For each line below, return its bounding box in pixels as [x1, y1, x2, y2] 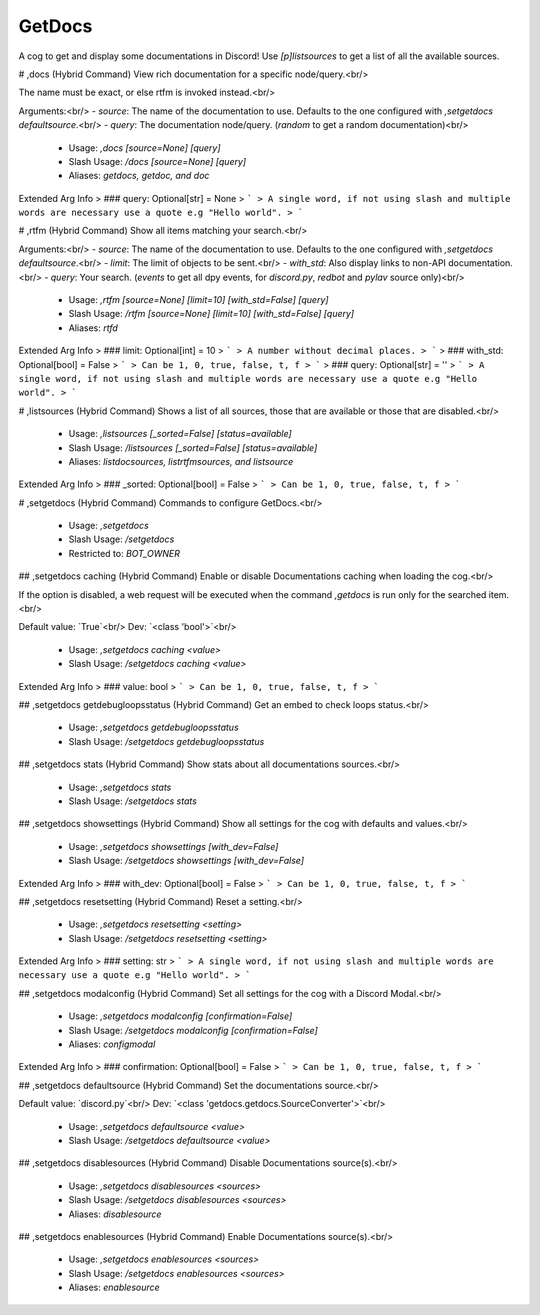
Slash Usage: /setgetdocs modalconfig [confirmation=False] [68, 1024, 319, 1036]
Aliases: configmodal [68, 1038, 156, 1050]
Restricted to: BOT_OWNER [68, 547, 180, 559]
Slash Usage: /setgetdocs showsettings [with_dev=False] [68, 855, 305, 867]
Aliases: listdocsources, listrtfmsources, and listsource [68, 455, 294, 467]
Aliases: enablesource [68, 1281, 160, 1294]
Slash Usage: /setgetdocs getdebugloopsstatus [68, 735, 265, 747]
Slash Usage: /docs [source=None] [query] [68, 155, 247, 167]
